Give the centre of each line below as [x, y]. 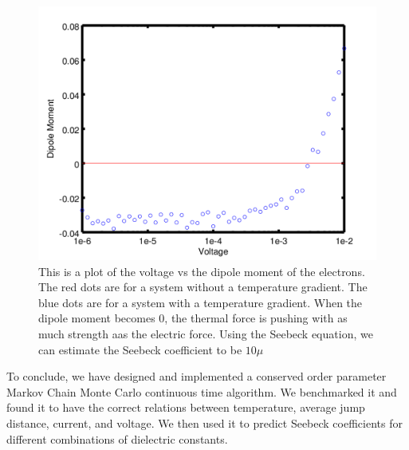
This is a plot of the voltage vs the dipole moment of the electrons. [202, 271]
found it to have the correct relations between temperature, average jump [186, 407]
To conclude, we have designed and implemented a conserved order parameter [197, 376]
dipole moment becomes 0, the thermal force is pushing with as [193, 318]
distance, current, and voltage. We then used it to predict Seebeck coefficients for [204, 422]
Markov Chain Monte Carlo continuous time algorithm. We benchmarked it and [202, 391]
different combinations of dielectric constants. [117, 438]
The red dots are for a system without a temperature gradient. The [203, 287]
